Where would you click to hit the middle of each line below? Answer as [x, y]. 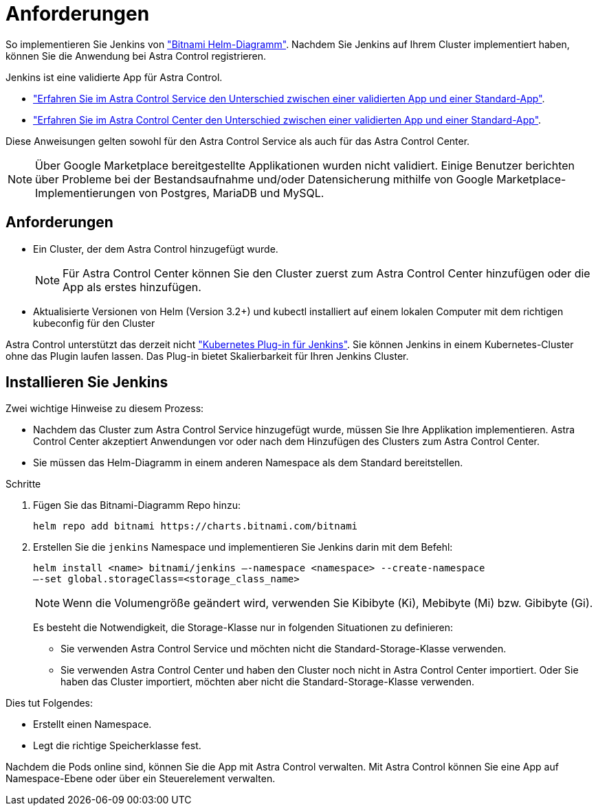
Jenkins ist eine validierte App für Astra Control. [114, 77]
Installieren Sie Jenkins [87, 382]
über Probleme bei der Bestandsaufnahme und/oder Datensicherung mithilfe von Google [264, 179]
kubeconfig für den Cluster [94, 323]
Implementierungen [86, 193]
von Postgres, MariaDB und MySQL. [231, 193]
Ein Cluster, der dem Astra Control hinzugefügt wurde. [156, 249]
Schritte [23, 484]
